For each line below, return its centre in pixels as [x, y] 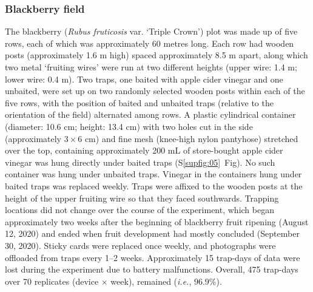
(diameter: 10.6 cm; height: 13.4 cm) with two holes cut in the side [129, 126]
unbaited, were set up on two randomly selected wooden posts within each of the [155, 91]
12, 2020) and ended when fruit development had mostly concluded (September [152, 233]
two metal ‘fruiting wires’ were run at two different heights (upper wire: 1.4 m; [151, 67]
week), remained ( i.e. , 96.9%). [166, 281]
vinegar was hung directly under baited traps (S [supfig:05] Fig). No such [140, 162]
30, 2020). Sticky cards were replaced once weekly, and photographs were [140, 245]
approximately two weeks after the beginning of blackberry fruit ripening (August [157, 221]
